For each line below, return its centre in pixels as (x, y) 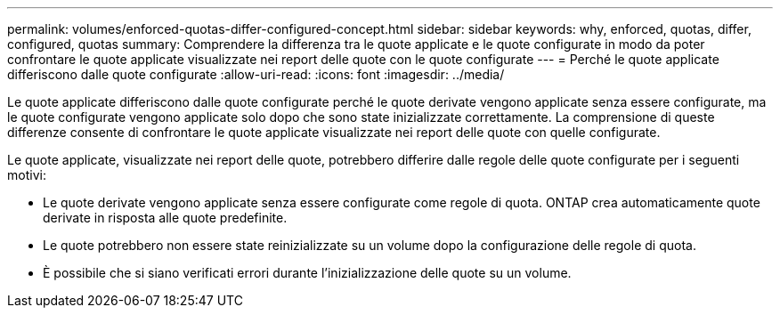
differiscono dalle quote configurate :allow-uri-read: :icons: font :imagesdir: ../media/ (256, 74)
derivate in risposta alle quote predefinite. (165, 218)
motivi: (27, 175)
